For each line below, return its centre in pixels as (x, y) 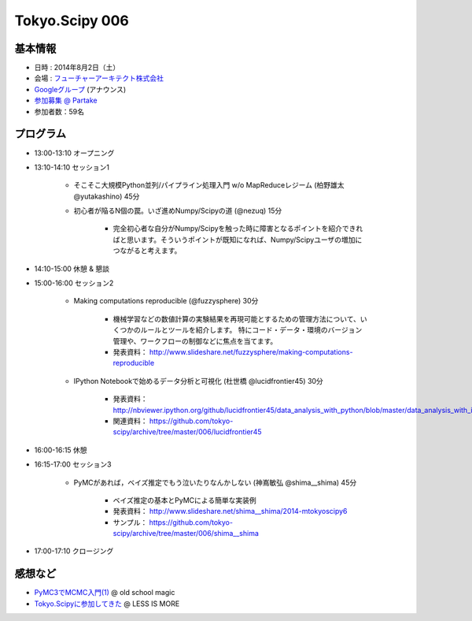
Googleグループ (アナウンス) (80, 89)
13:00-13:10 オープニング (74, 153)
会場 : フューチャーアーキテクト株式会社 (99, 78)
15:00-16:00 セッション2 (74, 283)
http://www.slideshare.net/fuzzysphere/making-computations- (251, 352)
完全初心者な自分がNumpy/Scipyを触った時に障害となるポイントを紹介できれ (238, 229)
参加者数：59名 (59, 111)
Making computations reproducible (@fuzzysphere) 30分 (166, 301)
